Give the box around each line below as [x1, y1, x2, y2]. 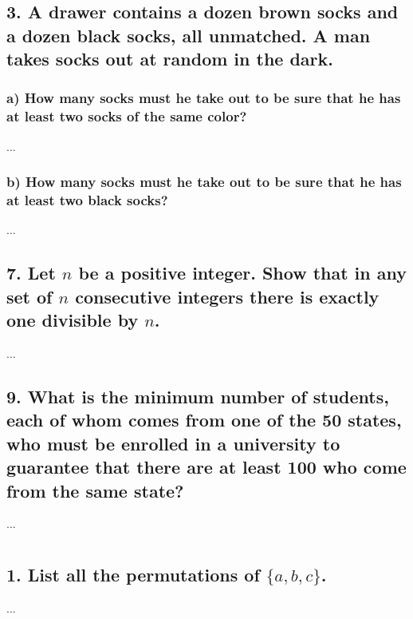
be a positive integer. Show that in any [78, 260, 407, 285]
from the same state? [6, 478, 184, 502]
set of [6, 284, 53, 308]
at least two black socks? [6, 190, 168, 210]
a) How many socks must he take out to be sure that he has [6, 88, 401, 108]
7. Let [6, 260, 56, 285]
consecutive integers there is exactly [75, 284, 380, 308]
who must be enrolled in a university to [6, 431, 340, 455]
